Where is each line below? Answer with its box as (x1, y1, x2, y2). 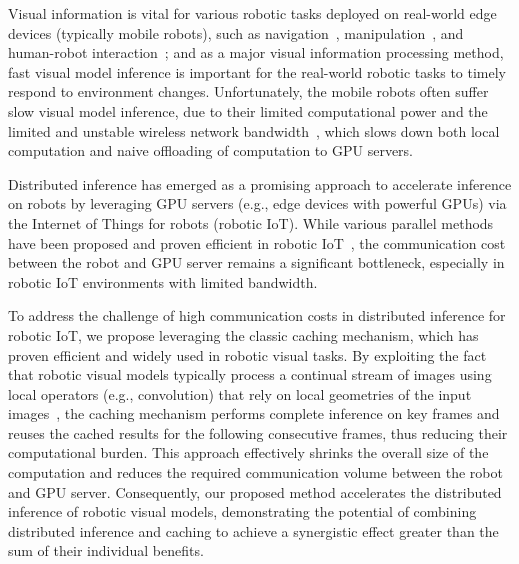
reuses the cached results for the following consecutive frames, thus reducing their (8, 422, 508, 443)
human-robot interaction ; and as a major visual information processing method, (8, 42, 504, 63)
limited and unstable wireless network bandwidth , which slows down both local (8, 120, 500, 141)
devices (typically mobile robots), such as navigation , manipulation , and (8, 22, 464, 43)
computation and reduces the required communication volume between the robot (8, 462, 503, 483)
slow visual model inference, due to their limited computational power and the (8, 100, 488, 121)
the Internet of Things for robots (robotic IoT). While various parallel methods (8, 212, 494, 233)
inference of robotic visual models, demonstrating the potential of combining (8, 501, 477, 522)
